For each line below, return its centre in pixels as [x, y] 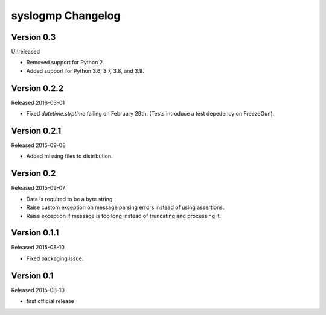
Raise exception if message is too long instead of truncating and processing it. [124, 216]
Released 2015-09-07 [38, 188]
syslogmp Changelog [66, 16]
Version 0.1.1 [35, 233]
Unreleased [26, 52]
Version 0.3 [34, 37]
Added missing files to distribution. [69, 156]
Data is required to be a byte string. [70, 199]
